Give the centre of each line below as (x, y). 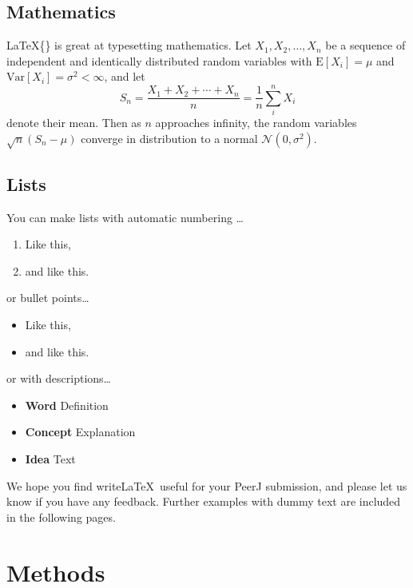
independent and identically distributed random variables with (159, 60)
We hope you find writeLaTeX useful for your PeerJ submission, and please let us (207, 485)
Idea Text (50, 459)
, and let (125, 76)
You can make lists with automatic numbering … (125, 217)
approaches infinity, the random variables (256, 123)
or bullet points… (48, 298)
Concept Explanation (80, 432)
